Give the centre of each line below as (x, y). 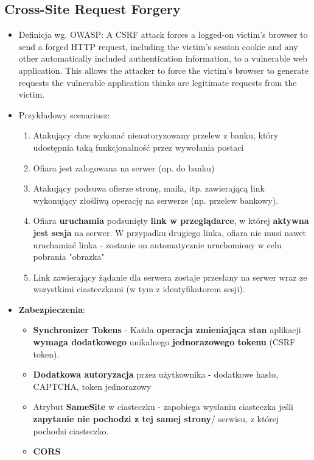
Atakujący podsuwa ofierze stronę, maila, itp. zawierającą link (149, 188)
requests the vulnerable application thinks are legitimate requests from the (158, 82)
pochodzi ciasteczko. (71, 430)
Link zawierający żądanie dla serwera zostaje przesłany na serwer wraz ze (170, 277)
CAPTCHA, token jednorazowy (92, 386)
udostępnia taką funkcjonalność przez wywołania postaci (138, 147)
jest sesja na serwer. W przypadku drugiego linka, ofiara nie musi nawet (170, 232)
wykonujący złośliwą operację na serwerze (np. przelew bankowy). (156, 200)
